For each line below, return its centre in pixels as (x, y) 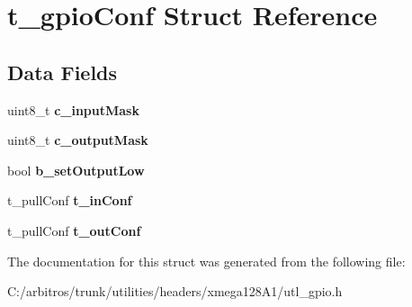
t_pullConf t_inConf (70, 200)
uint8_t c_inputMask (73, 109)
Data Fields (63, 72)
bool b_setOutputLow (76, 170)
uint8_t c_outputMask (78, 140)
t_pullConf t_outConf (74, 230)
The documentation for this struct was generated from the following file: (206, 261)
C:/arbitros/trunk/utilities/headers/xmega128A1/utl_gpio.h (175, 291)
